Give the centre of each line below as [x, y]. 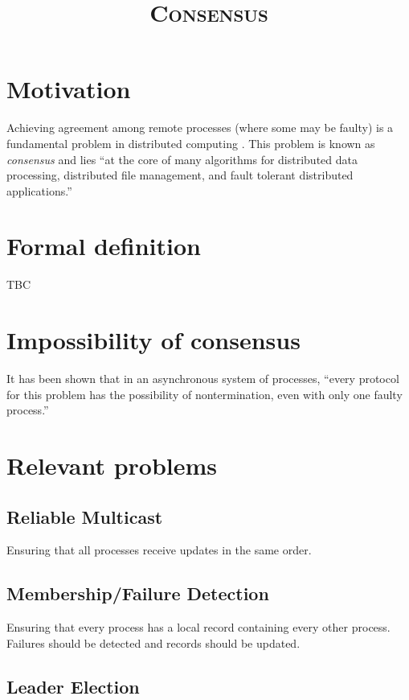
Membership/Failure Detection [138, 593]
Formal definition [104, 246]
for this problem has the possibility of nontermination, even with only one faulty [204, 394]
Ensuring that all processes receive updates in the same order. [159, 550]
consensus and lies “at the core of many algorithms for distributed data [182, 159]
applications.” [39, 190]
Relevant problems [112, 465]
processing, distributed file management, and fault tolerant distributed [180, 175]
